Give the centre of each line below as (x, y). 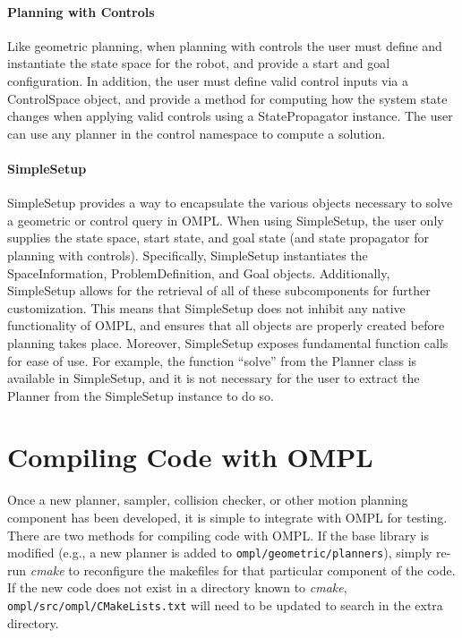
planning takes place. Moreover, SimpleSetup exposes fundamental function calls (228, 342)
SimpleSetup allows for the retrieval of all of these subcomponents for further (219, 290)
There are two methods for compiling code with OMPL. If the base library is (218, 535)
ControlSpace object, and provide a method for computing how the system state (227, 98)
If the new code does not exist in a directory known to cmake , (177, 587)
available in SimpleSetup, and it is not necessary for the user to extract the (214, 378)
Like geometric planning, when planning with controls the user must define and (225, 45)
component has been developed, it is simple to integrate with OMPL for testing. (227, 517)
